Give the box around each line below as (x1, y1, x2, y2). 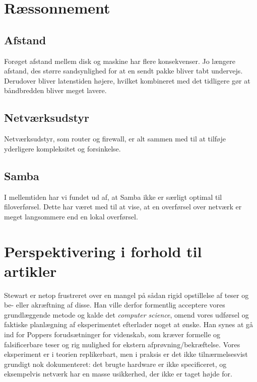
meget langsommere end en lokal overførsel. (4, 211, 138, 221)
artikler (4, 260, 57, 281)
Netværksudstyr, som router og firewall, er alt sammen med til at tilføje (4, 133, 226, 144)
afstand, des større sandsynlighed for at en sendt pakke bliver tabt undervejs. (4, 65, 243, 76)
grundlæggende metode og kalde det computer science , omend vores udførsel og (4, 309, 249, 320)
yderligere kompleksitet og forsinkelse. (4, 143, 121, 154)
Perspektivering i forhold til (4, 241, 202, 261)
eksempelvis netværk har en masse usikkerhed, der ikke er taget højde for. (4, 368, 232, 379)
